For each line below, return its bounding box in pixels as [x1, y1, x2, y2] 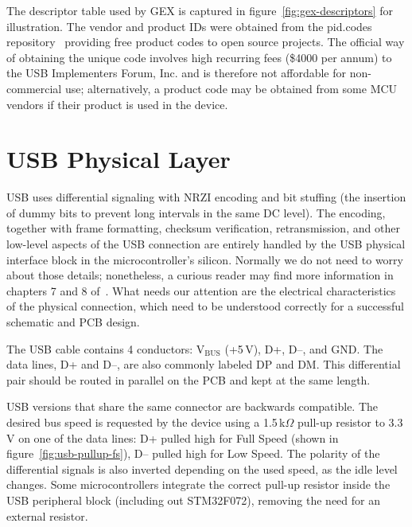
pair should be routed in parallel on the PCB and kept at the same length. [6, 371, 371, 388]
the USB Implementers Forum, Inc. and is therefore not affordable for [6, 64, 346, 81]
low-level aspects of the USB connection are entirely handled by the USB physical [6, 236, 406, 252]
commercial [6, 80, 62, 96]
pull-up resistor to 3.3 [297, 414, 403, 430]
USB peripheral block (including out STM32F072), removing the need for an [6, 491, 380, 508]
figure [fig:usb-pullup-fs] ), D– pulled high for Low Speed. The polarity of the [6, 445, 380, 462]
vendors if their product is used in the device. [6, 96, 228, 112]
